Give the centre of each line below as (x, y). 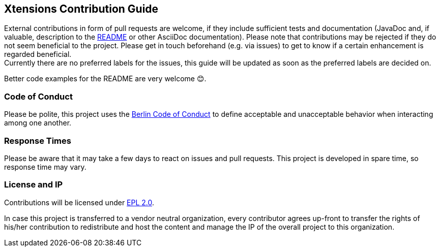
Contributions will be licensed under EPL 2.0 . (79, 202)
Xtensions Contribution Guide (81, 9)
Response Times (38, 140)
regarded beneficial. (38, 54)
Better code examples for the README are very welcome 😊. (105, 79)
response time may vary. (45, 167)
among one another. (38, 123)
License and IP (34, 185)
